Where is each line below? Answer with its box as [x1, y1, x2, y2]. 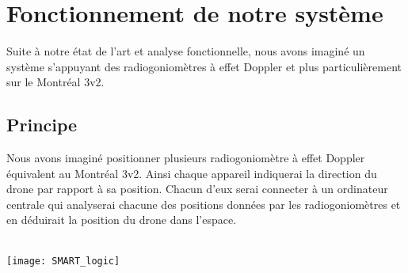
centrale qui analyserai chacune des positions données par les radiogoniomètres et [6, 195, 401, 212]
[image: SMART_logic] [6, 255, 120, 267]
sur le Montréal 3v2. [6, 74, 105, 90]
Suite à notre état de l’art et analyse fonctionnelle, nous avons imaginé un [6, 43, 365, 59]
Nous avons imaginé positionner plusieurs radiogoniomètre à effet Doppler [6, 150, 365, 166]
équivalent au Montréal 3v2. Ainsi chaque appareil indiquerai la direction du [6, 165, 377, 181]
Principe [6, 112, 78, 137]
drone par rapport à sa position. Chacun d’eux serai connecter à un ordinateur [6, 180, 388, 197]
